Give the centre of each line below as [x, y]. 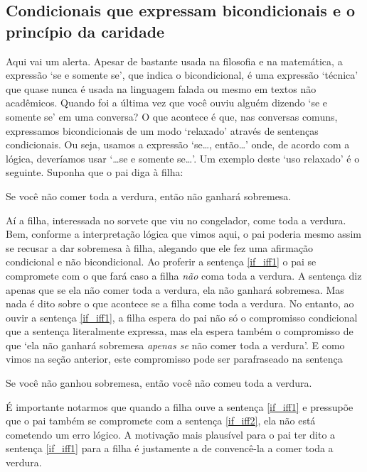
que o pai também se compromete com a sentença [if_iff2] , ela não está [161, 421]
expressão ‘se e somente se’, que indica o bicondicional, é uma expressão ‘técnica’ [182, 75]
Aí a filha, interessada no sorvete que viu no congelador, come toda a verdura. [176, 220]
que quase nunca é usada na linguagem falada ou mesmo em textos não [161, 88]
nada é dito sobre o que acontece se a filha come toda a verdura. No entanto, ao [180, 303]
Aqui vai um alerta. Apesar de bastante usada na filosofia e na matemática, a [174, 61]
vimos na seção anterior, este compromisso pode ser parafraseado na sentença [174, 359]
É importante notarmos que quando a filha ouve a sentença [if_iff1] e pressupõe [180, 406]
